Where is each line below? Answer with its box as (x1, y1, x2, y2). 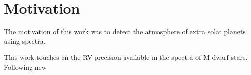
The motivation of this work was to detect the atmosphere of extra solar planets (4, 26, 246, 37)
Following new (4, 61, 47, 72)
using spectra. (4, 36, 46, 46)
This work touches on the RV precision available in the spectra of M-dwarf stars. (4, 52, 248, 62)
